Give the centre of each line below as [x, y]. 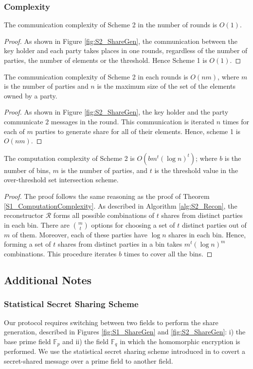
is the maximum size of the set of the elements [166, 86]
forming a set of [27, 244]
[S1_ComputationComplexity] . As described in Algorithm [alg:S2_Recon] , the [121, 205]
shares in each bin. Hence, [207, 234]
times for [236, 121]
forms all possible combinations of [104, 215]
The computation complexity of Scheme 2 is [69, 158]
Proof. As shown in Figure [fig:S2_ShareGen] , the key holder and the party [116, 112]
